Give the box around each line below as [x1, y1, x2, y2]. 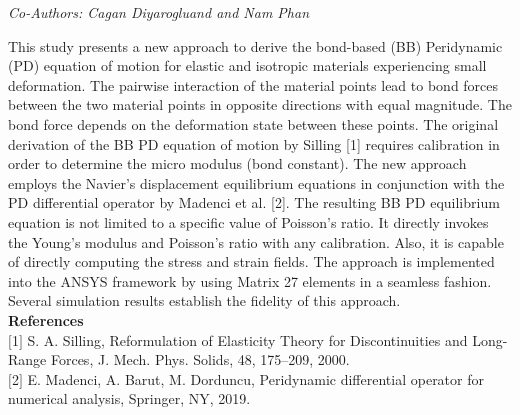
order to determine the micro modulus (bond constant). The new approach [8, 153, 467, 174]
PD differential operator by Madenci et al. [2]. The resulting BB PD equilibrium [8, 192, 500, 213]
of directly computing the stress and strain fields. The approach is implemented [8, 251, 495, 272]
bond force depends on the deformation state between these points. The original [8, 113, 499, 134]
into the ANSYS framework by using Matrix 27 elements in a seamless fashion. [8, 270, 492, 291]
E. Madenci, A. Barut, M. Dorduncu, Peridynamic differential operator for [27, 368, 484, 389]
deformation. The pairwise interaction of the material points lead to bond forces [8, 74, 499, 95]
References [8, 309, 84, 330]
